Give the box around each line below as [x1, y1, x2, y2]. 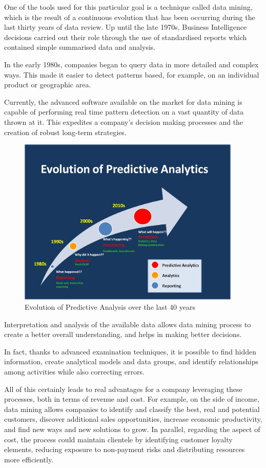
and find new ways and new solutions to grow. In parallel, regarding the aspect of [4, 424, 260, 435]
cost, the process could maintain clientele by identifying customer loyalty [4, 434, 233, 444]
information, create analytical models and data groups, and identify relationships [4, 356, 258, 367]
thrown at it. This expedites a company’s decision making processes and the [4, 116, 243, 127]
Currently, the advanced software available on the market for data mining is [4, 96, 242, 107]
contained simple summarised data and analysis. [4, 42, 156, 52]
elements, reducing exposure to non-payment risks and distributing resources [4, 444, 245, 455]
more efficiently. [4, 454, 54, 464]
